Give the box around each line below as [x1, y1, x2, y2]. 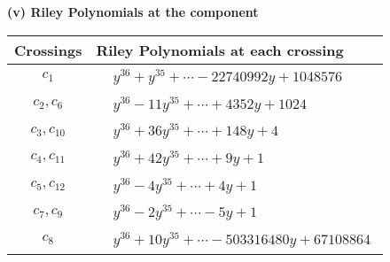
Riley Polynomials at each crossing [96, 39, 344, 60]
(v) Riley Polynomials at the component [7, 3, 259, 20]
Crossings [14, 39, 82, 60]
